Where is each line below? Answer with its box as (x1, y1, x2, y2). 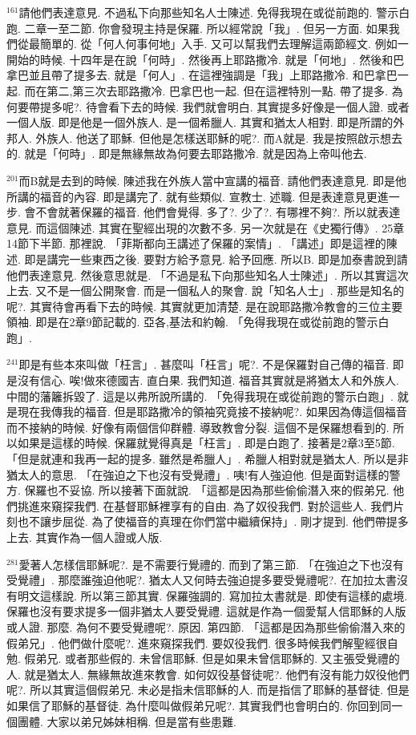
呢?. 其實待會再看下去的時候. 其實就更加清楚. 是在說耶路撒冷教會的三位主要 (6, 297, 403, 314)
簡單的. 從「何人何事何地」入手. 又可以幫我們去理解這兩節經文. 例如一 (39, 35, 409, 52)
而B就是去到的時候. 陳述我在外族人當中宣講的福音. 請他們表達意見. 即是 (18, 172, 396, 188)
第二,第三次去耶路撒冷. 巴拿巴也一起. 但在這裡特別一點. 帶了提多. (46, 82, 388, 99)
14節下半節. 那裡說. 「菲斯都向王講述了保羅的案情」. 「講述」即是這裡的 (6, 235, 386, 252)
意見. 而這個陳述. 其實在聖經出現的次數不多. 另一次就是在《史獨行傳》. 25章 (6, 219, 405, 236)
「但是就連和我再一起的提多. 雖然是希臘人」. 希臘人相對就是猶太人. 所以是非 (6, 450, 409, 467)
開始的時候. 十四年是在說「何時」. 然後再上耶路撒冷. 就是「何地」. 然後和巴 (6, 50, 405, 67)
